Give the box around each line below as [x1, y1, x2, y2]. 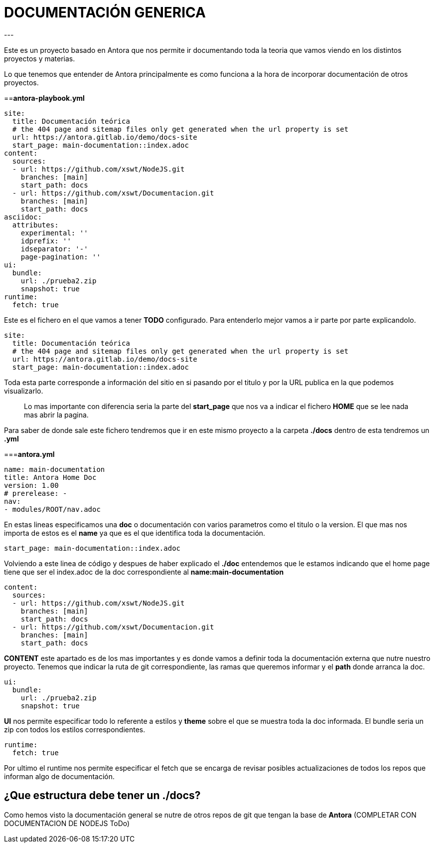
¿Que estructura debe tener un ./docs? [4, 789, 201, 802]
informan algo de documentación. [4, 772, 115, 781]
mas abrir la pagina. [24, 410, 89, 419]
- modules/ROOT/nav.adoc [4, 505, 101, 513]
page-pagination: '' [20, 252, 101, 261]
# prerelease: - [4, 489, 67, 497]
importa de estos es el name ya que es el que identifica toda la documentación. [4, 528, 266, 537]
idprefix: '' [20, 236, 71, 245]
